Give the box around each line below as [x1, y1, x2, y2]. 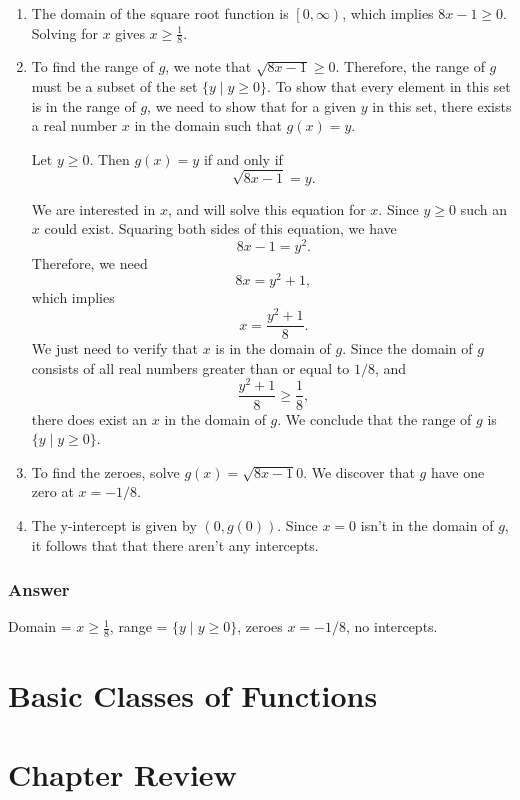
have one [430, 461, 485, 482]
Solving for [31, 22, 98, 43]
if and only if [203, 148, 283, 169]
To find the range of [31, 56, 154, 77]
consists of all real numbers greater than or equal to [31, 357, 350, 378]
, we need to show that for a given [147, 95, 357, 116]
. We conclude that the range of [277, 408, 472, 429]
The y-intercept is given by [31, 514, 197, 535]
